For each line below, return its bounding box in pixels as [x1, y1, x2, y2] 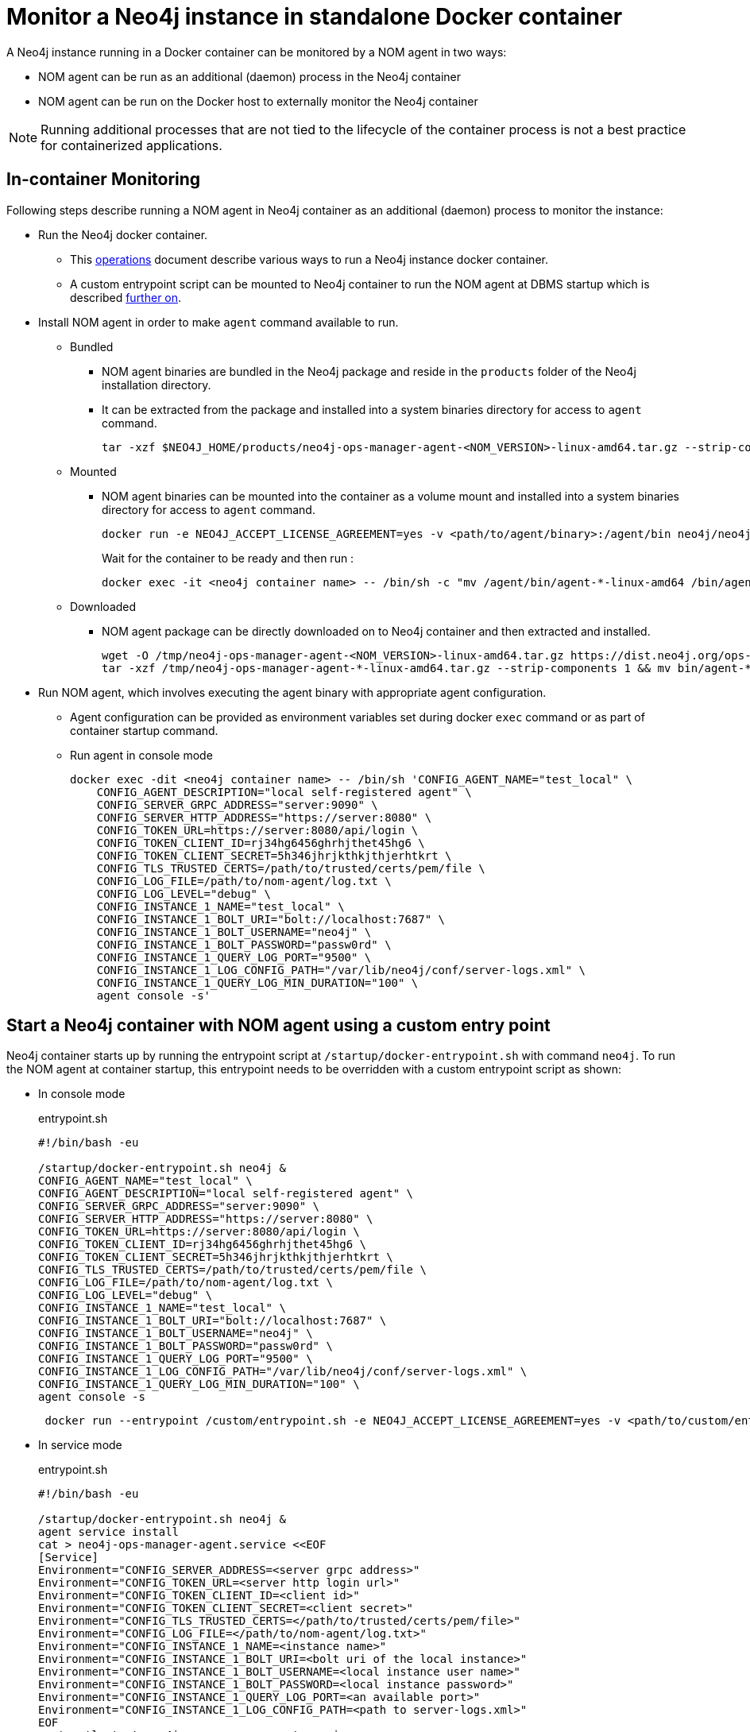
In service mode [38, 1438, 122, 1452]
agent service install [38, 1525, 180, 1539]
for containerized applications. [41, 137, 222, 153]
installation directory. [102, 377, 211, 392]
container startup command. [70, 723, 218, 737]
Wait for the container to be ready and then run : [102, 551, 354, 565]
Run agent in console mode [70, 748, 213, 762]
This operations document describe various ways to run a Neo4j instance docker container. [70, 252, 548, 266]
